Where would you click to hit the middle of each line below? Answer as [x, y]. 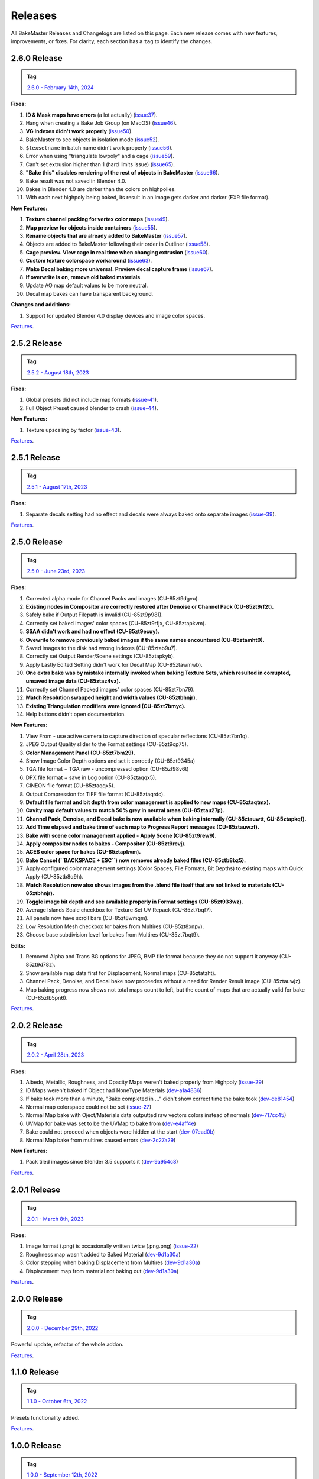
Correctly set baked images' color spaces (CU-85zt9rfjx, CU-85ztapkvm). [116, 623]
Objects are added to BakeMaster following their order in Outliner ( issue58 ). [118, 244]
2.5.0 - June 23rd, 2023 [56, 571]
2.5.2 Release [37, 343]
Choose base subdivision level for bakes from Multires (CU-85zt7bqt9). [113, 935]
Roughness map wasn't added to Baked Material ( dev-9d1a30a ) [103, 1254]
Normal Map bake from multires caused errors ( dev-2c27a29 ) [101, 1140]
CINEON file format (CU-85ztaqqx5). [70, 786]
